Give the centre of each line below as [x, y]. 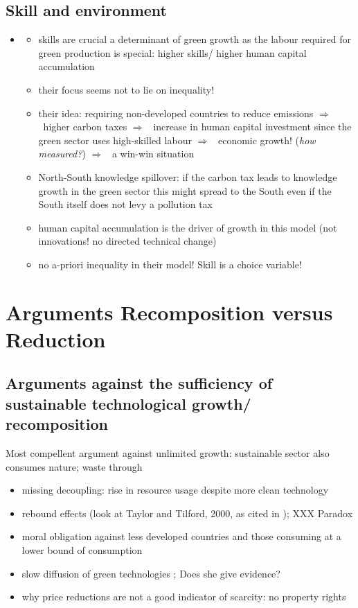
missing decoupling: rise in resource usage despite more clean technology [175, 490]
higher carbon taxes [85, 127]
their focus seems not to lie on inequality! [126, 89]
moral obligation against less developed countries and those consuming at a [181, 536]
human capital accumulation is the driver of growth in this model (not [188, 227]
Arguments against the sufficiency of [139, 383]
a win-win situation [153, 154]
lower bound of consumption [82, 550]
